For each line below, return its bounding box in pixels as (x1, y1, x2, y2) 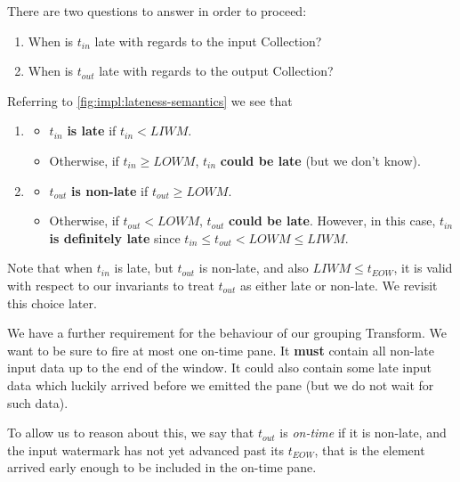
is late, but (114, 258, 174, 277)
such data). (7, 393, 69, 412)
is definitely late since (49, 228, 181, 247)
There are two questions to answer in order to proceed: (7, 2, 307, 20)
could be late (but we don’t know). (220, 151, 421, 169)
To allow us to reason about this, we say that (7, 423, 254, 442)
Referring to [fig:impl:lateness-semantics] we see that (7, 91, 293, 110)
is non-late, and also (198, 258, 309, 277)
